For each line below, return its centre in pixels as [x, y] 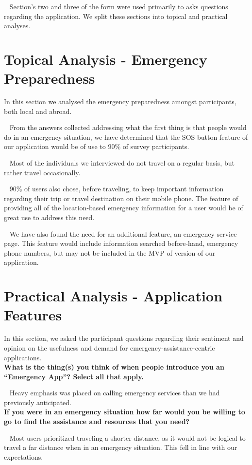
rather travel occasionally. [42, 172]
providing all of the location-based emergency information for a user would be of [124, 208]
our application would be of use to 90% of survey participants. [97, 146]
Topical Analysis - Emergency [106, 59]
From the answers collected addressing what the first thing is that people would [128, 127]
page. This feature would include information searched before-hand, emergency [121, 243]
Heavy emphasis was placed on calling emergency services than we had [115, 393]
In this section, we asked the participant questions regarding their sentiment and [124, 338]
